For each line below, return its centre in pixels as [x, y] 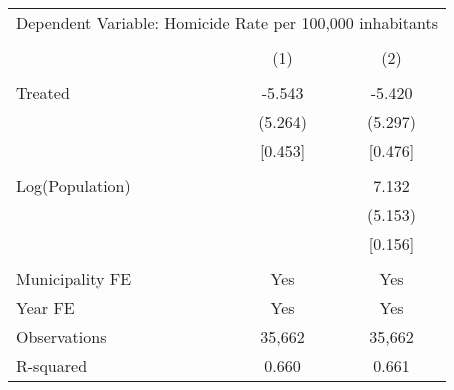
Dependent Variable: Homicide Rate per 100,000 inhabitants [227, 22]
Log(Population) [73, 185]
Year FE [45, 307]
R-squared [52, 365]
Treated [43, 92]
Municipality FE [74, 278]
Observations [61, 336]
